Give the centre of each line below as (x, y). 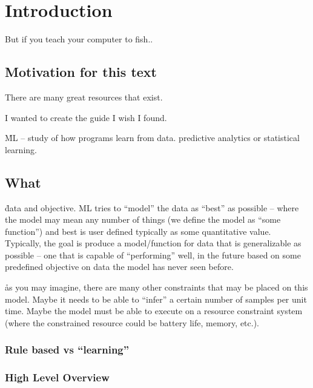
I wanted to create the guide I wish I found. (86, 117)
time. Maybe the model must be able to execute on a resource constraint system (154, 311)
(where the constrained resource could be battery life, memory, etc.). (132, 322)
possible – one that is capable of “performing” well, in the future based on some (153, 255)
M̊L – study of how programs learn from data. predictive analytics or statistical (152, 138)
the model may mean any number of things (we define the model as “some (143, 219)
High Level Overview (57, 377)
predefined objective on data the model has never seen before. (119, 267)
